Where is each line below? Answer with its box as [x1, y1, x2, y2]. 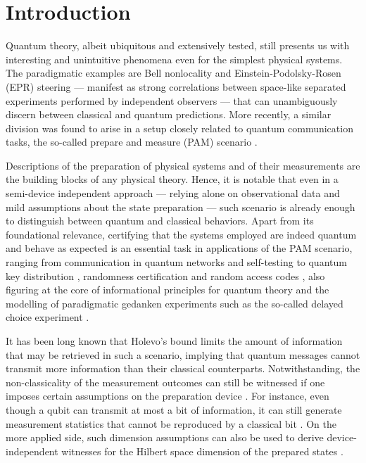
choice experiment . [6, 310, 89, 324]
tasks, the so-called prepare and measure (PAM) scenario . [6, 134, 258, 149]
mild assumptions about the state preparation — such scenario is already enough [6, 199, 355, 214]
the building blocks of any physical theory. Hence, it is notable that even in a [6, 172, 339, 186]
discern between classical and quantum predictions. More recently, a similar [6, 107, 332, 122]
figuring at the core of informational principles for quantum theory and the [6, 282, 329, 297]
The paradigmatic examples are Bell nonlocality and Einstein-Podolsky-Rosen [6, 65, 341, 80]
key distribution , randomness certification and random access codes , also [6, 268, 325, 283]
